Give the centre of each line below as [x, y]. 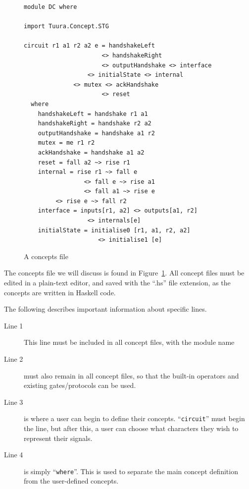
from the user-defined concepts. [71, 481]
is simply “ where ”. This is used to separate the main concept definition [131, 471]
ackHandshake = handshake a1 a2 [91, 152]
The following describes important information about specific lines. [105, 309]
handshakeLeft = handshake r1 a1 [93, 114]
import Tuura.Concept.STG [66, 27]
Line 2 [14, 359]
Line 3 [14, 402]
